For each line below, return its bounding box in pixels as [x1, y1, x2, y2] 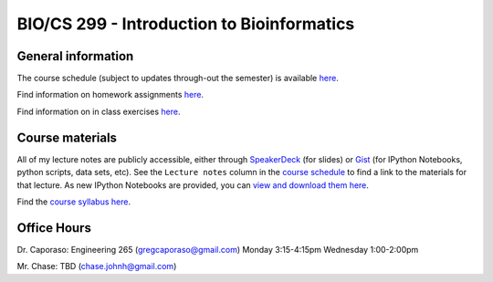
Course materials [16, 130, 118, 145]
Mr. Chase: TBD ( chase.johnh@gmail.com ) [16, 261, 177, 272]
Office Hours [16, 220, 91, 235]
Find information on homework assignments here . [16, 89, 205, 100]
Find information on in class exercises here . [16, 106, 181, 117]
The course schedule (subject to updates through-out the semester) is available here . [16, 73, 340, 84]
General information [16, 48, 134, 64]
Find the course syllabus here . [16, 196, 131, 207]
